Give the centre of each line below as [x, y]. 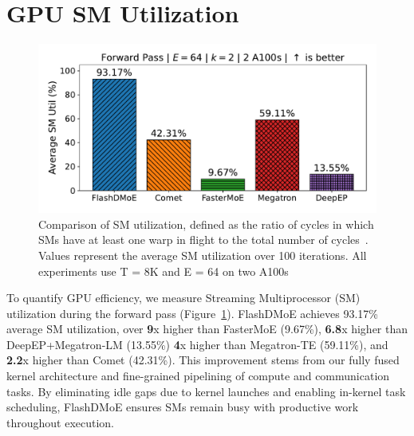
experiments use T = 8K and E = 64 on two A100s [164, 271]
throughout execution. [61, 422]
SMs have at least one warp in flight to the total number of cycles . [203, 240]
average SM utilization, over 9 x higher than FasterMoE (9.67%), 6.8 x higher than [207, 329]
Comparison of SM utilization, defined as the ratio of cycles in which [206, 224]
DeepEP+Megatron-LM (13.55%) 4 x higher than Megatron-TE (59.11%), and [197, 344]
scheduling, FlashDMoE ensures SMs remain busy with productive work [183, 407]
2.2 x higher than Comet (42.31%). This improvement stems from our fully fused [203, 360]
